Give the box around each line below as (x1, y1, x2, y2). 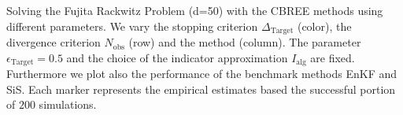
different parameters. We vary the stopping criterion (6, 17, 258, 34)
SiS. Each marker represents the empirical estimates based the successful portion (6, 80, 396, 97)
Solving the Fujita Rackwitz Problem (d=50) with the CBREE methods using (6, 2, 383, 18)
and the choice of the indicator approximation (66, 49, 288, 65)
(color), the (297, 17, 352, 34)
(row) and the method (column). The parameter (128, 34, 361, 50)
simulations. (39, 96, 97, 113)
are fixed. (310, 49, 355, 65)
